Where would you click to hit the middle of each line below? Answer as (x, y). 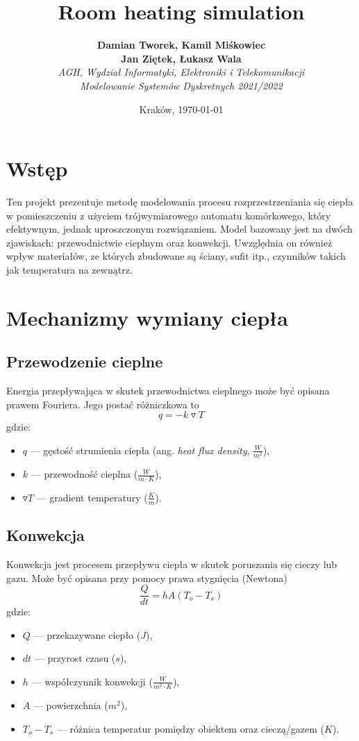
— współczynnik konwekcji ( (92, 681)
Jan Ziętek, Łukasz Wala (181, 58)
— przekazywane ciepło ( (87, 634)
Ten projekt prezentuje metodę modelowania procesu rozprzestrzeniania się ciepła (180, 202)
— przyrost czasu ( (75, 658)
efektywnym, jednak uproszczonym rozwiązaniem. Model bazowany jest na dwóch (179, 229)
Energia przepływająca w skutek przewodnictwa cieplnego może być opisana (168, 391)
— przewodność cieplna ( (84, 474)
